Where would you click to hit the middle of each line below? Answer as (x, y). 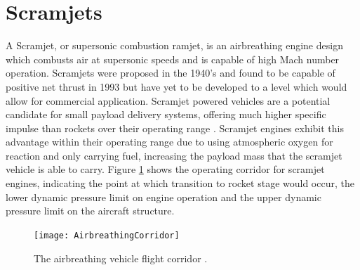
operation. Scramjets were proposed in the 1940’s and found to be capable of (171, 73)
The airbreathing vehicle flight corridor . (121, 258)
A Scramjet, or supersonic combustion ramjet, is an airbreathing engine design (174, 45)
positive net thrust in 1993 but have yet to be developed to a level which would (176, 86)
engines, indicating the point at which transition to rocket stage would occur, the (180, 183)
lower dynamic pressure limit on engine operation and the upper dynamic (164, 197)
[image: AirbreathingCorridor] (107, 235)
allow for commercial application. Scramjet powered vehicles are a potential (168, 100)
